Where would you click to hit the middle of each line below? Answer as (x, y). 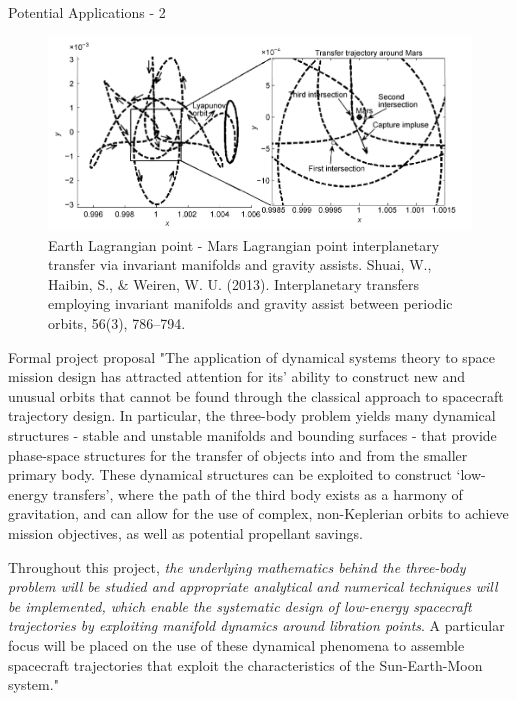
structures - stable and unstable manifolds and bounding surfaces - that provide (252, 435)
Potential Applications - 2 (87, 12)
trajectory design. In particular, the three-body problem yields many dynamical (252, 415)
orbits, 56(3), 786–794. (117, 323)
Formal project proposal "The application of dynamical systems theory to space (252, 356)
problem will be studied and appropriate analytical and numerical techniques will (253, 586)
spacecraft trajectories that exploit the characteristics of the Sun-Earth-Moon (245, 664)
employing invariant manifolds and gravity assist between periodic (250, 303)
